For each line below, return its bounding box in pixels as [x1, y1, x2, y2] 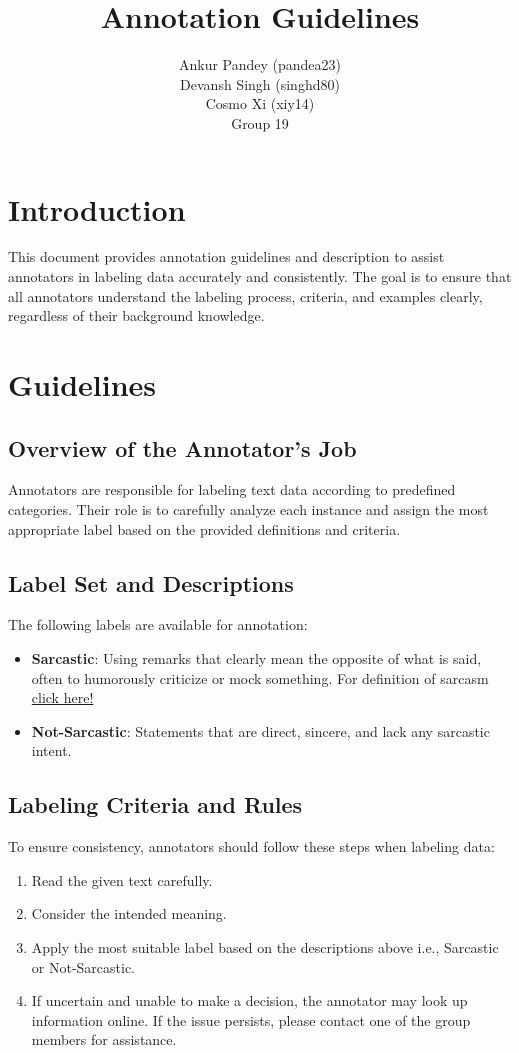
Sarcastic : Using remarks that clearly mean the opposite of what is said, [31, 647, 482, 668]
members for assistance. [31, 1029, 177, 1050]
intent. [31, 740, 72, 761]
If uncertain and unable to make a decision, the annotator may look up [31, 990, 468, 1011]
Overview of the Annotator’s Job [8, 432, 357, 463]
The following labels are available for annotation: [8, 614, 308, 635]
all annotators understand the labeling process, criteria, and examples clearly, [8, 285, 483, 306]
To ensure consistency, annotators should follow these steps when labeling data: [8, 836, 495, 857]
